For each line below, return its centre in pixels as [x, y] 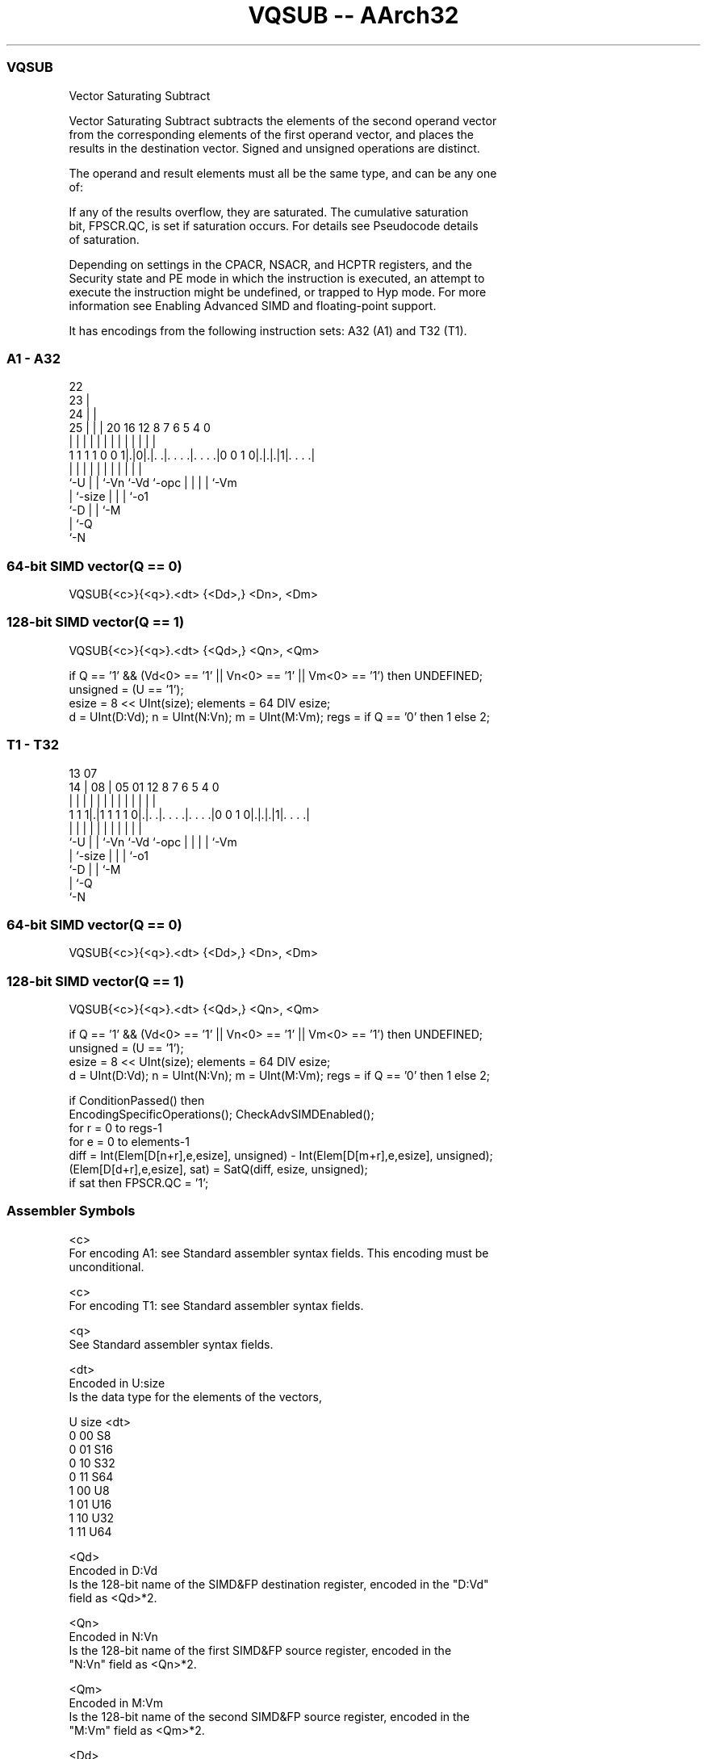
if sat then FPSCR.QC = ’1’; [139, 1183]
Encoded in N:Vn [113, 1636]
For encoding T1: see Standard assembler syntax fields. [216, 1305]
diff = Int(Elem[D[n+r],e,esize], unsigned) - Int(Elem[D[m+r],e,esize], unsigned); [281, 1155]
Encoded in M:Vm [116, 1702]
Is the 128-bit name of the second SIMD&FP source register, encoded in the [270, 1716]
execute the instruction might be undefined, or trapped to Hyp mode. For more [278, 292]
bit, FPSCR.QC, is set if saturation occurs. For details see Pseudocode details [274, 225]
